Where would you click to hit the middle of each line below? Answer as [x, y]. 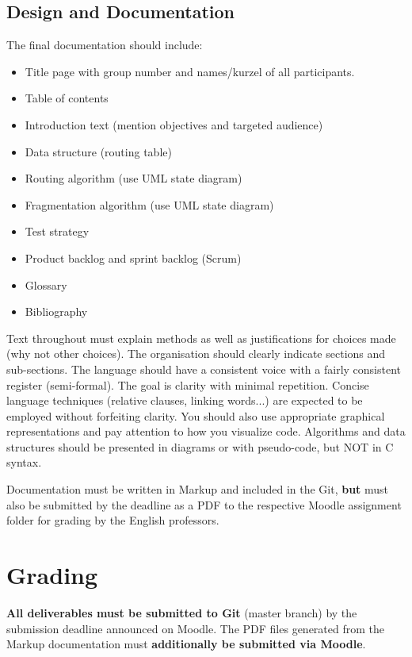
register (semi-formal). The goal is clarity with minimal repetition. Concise [188, 384]
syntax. [24, 462]
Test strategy [57, 231]
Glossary [46, 284]
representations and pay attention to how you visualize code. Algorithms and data [206, 431]
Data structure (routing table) [98, 151]
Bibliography [56, 311]
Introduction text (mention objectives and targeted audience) [174, 124]
